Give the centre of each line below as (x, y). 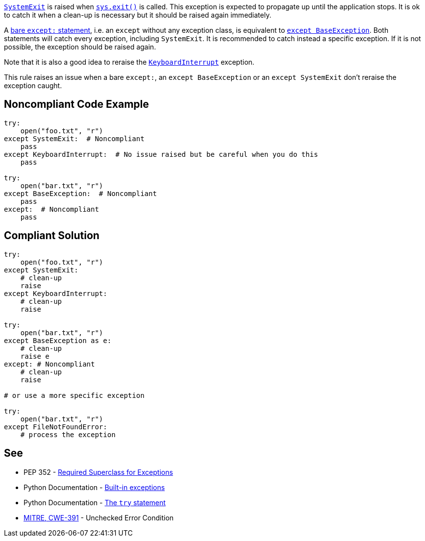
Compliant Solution (52, 236)
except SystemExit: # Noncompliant (74, 138)
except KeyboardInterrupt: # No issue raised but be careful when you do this (161, 154)
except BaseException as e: (58, 340)
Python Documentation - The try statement (95, 502)
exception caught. (33, 86)
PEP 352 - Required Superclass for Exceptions (98, 472)
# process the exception (68, 434)
